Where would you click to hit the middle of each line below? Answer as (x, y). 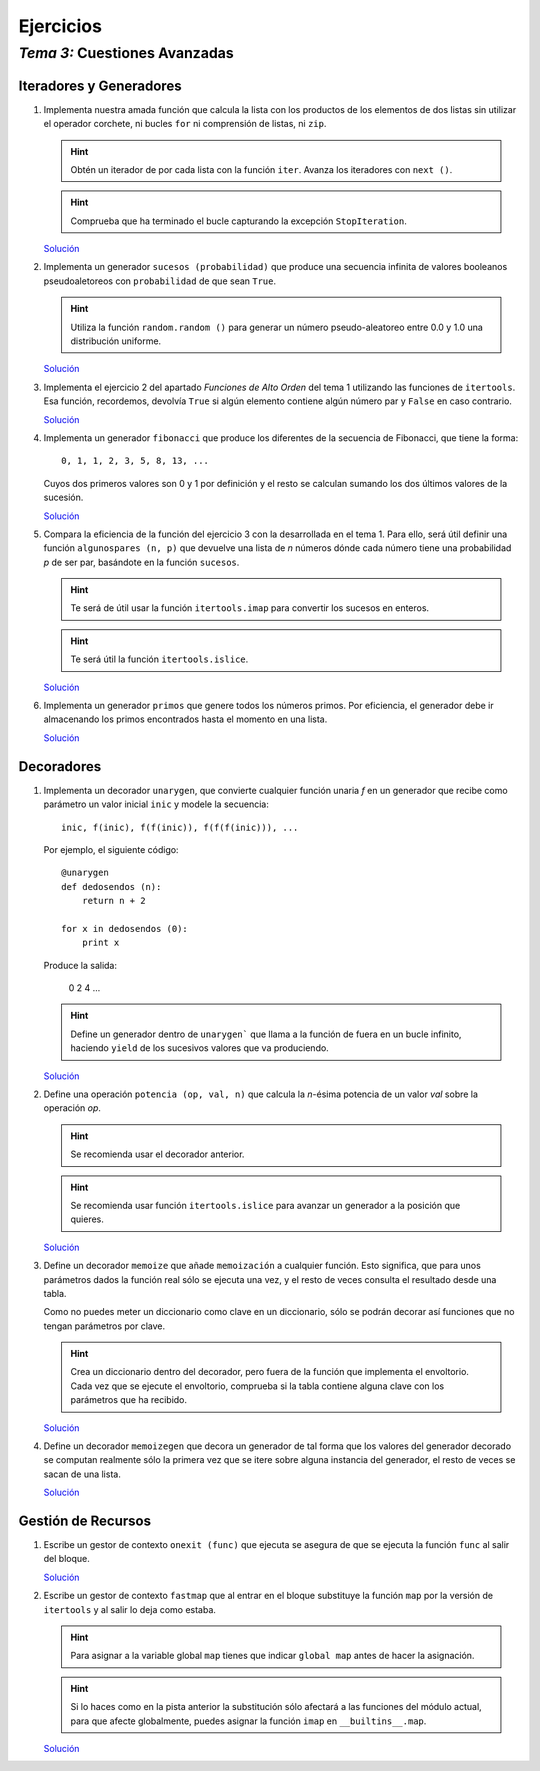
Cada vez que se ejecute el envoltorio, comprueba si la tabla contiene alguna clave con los (257, 1386)
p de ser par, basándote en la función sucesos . (141, 562)
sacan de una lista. (82, 1474)
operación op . (72, 1108)
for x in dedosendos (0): (125, 928)
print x (100, 943)
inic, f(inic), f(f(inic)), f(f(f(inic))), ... (180, 827)
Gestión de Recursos (85, 1521)
